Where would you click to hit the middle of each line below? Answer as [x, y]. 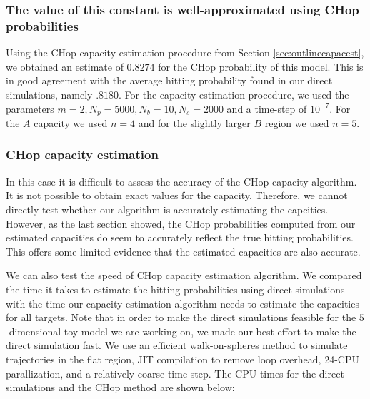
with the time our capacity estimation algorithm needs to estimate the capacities [182, 303]
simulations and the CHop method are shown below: [120, 387]
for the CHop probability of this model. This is [261, 66]
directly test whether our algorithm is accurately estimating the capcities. [167, 209]
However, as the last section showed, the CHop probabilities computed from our [181, 223]
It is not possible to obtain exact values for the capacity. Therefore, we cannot [177, 195]
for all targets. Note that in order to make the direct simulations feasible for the [181, 317]
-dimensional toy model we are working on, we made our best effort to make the [181, 331]
